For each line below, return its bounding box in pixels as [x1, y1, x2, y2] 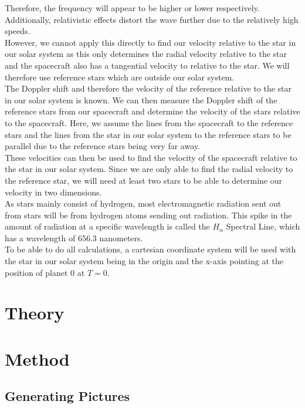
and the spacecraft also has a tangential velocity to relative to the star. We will [5, 59, 290, 71]
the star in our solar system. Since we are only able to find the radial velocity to [5, 163, 293, 175]
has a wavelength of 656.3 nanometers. [5, 231, 143, 244]
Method [5, 346, 70, 370]
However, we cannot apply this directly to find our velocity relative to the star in [5, 36, 296, 48]
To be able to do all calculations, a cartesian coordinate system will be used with [5, 243, 296, 255]
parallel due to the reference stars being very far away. [5, 140, 200, 152]
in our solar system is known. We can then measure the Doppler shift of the [5, 93, 277, 106]
